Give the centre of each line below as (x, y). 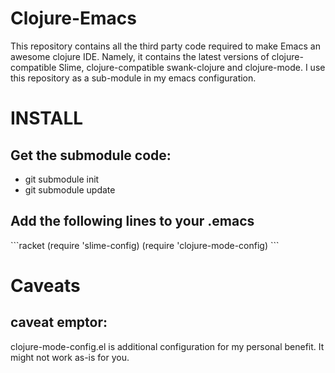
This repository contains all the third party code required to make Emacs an (165, 46)
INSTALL (47, 118)
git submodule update (70, 189)
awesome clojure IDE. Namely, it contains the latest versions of (140, 56)
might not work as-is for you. (70, 357)
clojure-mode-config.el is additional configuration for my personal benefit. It (167, 346)
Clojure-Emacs (73, 18)
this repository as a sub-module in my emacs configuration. (133, 78)
